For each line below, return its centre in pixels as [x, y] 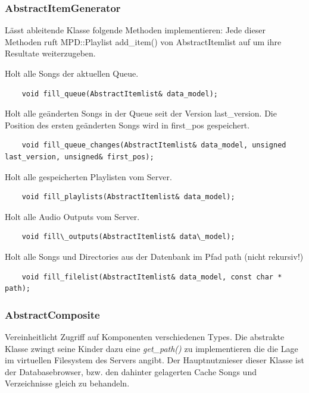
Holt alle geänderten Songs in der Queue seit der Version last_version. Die [141, 113]
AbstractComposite [52, 314]
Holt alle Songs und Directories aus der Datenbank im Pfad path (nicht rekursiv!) [154, 256]
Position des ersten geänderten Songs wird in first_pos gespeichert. [127, 125]
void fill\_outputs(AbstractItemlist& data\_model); [128, 237]
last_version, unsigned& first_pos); [79, 157]
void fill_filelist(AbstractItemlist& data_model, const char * [152, 277]
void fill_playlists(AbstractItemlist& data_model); [128, 197]
